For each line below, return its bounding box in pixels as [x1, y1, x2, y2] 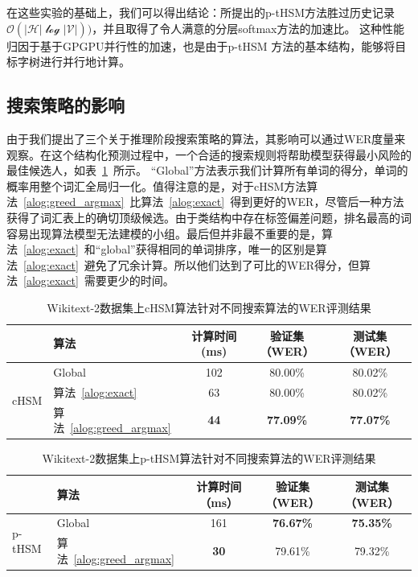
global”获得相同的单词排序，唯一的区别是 [100, 241, 316, 258]
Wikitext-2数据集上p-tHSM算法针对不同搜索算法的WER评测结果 [42, 450, 376, 467]
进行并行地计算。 [39, 53, 130, 70]
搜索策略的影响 [6, 93, 125, 117]
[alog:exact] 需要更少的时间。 [23, 272, 174, 289]
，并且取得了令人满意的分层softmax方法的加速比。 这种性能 [92, 19, 405, 36]
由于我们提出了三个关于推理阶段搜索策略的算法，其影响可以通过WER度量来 [6, 130, 406, 146]
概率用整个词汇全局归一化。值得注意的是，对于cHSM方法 [6, 177, 307, 194]
